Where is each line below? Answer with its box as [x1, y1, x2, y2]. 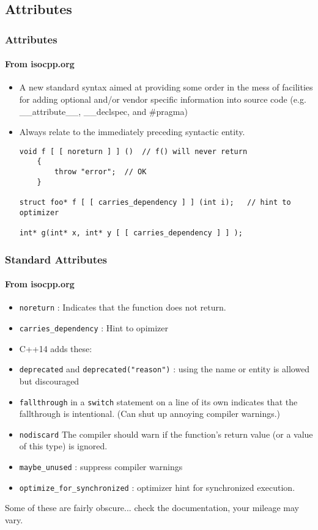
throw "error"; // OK [54, 167, 147, 177]
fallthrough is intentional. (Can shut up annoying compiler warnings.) [19, 407, 281, 420]
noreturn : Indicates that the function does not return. [19, 301, 226, 314]
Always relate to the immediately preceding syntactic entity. [19, 125, 245, 138]
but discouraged [19, 374, 79, 387]
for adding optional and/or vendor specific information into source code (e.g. [19, 93, 306, 106]
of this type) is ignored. [19, 440, 108, 452]
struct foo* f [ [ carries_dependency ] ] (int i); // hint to [19, 198, 291, 207]
